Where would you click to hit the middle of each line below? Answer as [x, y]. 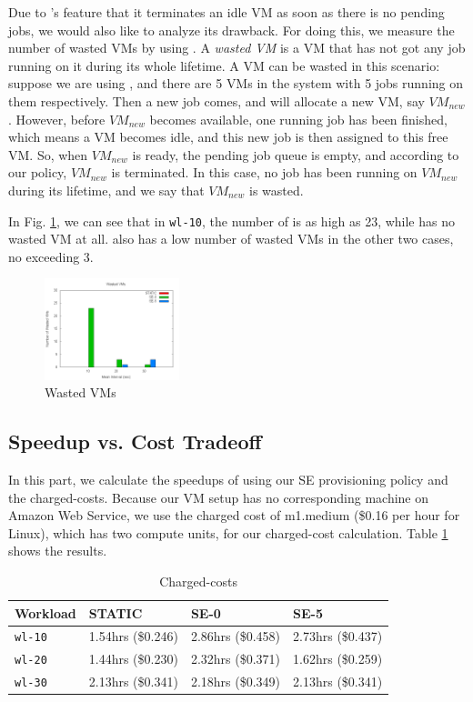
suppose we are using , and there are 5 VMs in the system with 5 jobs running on [236, 83]
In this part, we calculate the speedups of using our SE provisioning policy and [228, 480]
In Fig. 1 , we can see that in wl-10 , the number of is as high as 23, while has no [231, 221]
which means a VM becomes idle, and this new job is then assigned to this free [228, 137]
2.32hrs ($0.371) [236, 659]
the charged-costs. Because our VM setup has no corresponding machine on [218, 497]
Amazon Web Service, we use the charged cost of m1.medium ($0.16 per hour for [234, 515]
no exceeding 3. [51, 256]
